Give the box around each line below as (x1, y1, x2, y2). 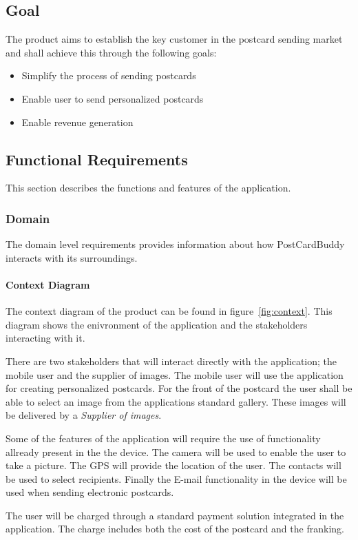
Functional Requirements (6, 148, 188, 169)
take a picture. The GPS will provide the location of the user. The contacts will (6, 458, 341, 473)
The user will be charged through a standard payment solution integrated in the (6, 508, 344, 522)
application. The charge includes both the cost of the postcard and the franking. (6, 521, 344, 536)
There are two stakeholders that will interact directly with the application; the (6, 353, 337, 368)
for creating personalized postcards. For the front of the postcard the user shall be (6, 381, 352, 395)
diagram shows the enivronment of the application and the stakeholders (6, 317, 308, 331)
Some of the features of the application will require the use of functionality (6, 430, 321, 445)
